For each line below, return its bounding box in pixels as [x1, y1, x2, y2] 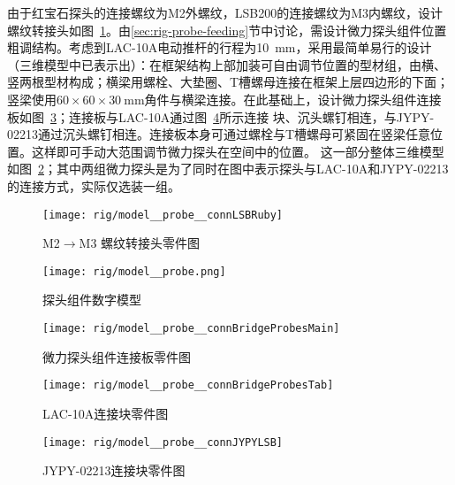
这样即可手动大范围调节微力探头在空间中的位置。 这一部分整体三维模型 [31, 142, 444, 160]
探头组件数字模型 [42, 290, 141, 309]
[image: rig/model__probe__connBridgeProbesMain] [42, 322, 340, 335]
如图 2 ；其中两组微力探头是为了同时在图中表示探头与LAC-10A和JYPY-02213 [7, 159, 449, 178]
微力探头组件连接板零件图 [42, 347, 191, 366]
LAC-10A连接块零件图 [42, 404, 169, 422]
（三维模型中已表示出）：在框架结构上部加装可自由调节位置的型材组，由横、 [7, 55, 446, 73]
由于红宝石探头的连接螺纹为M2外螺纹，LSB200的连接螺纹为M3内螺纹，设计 [7, 4, 444, 21]
